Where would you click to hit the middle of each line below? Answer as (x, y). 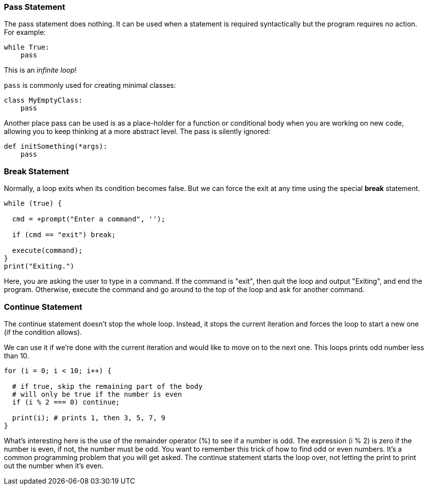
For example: (25, 32)
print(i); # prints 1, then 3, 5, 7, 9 (89, 418)
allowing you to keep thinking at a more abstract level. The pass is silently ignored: (137, 132)
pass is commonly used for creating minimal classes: (90, 85)
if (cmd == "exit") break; (64, 235)
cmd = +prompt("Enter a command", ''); (89, 219)
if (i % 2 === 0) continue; (66, 402)
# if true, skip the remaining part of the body (107, 386)
